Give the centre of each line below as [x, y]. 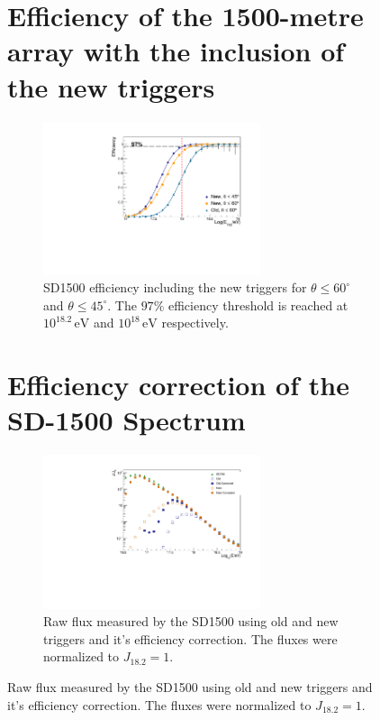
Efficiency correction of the [178, 385]
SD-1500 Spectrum [127, 420]
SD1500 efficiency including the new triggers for [175, 287]
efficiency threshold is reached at [258, 305]
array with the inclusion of [176, 51]
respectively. [195, 323]
